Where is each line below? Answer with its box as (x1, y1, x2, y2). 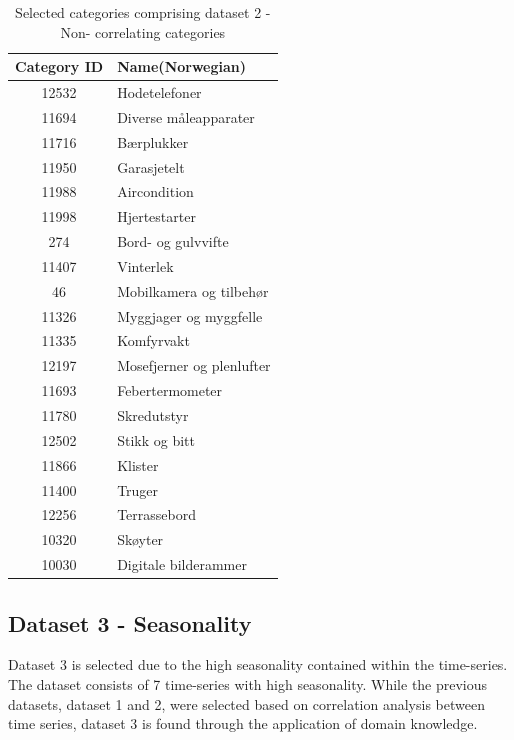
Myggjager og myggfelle (117, 305, 263, 326)
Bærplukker (117, 131, 189, 152)
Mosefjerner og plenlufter (117, 355, 271, 376)
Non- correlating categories (60, 21, 226, 42)
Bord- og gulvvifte (117, 231, 229, 252)
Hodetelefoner (117, 82, 202, 103)
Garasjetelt (117, 156, 185, 177)
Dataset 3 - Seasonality (8, 607, 252, 638)
